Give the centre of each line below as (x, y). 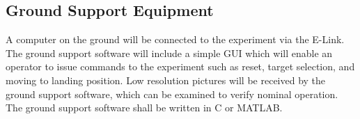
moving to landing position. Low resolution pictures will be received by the (166, 80)
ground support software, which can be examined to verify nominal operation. (172, 94)
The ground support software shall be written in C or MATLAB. (144, 108)
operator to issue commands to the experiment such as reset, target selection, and (180, 66)
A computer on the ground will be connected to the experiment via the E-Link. (175, 39)
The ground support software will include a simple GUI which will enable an (169, 53)
